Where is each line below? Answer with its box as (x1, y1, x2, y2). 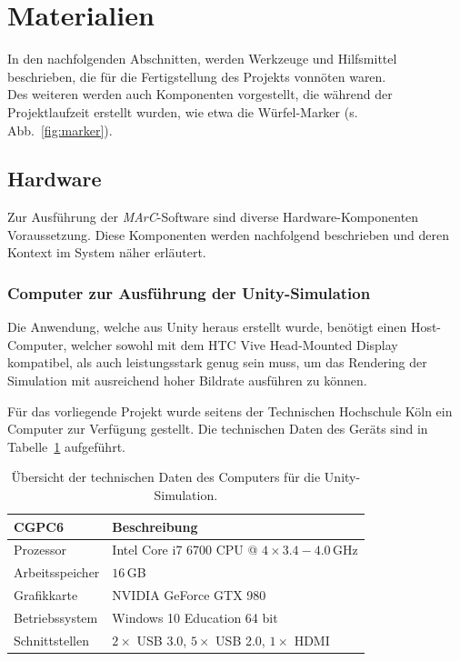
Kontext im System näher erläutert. (7, 243, 206, 262)
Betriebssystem (14, 608, 98, 627)
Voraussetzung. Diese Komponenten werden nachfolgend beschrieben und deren (7, 225, 450, 244)
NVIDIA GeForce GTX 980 (112, 586, 266, 605)
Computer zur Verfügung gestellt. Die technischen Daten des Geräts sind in (7, 419, 428, 438)
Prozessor (14, 540, 66, 559)
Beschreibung (112, 516, 198, 536)
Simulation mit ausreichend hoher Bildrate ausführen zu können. (7, 371, 367, 390)
